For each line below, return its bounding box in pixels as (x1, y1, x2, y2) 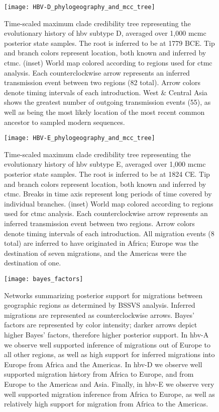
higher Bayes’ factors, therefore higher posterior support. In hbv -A (4, 329, 209, 339)
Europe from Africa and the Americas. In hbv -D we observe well (4, 359, 202, 369)
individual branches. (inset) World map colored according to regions (4, 198, 213, 209)
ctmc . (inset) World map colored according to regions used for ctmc (4, 57, 212, 68)
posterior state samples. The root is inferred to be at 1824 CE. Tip (4, 169, 210, 179)
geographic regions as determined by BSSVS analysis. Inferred (4, 300, 195, 310)
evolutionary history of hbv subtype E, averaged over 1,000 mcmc (4, 159, 206, 169)
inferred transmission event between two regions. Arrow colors (4, 218, 195, 228)
